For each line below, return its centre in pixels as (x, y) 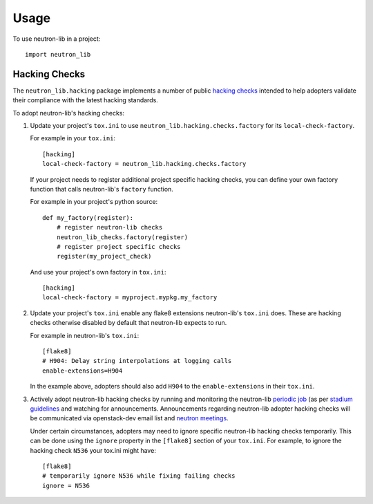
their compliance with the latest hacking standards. (85, 100)
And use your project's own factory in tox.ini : (98, 272)
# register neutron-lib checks (109, 227)
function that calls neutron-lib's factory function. (102, 189)
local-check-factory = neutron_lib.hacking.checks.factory (144, 164)
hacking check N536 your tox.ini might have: (93, 450)
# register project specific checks (118, 246)
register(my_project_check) (104, 256)
